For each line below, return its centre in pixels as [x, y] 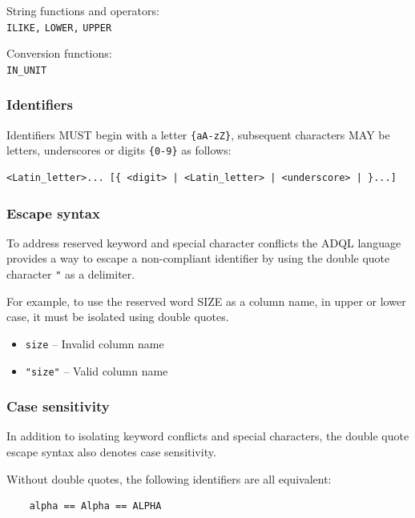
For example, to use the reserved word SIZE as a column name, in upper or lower [206, 301]
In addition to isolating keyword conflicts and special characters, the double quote [208, 436]
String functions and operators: [83, 10]
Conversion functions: [59, 53]
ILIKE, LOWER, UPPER [59, 28]
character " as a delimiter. [71, 274]
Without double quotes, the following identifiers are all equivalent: [169, 478]
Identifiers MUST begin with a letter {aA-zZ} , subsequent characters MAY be [198, 134]
